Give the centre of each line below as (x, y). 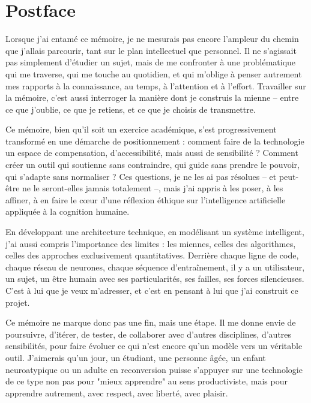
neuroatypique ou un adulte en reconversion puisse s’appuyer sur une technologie (154, 369)
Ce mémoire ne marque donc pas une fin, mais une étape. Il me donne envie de (151, 322)
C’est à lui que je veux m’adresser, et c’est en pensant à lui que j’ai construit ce (152, 290)
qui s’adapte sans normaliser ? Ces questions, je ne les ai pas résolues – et (141, 176)
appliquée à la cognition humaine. (68, 211)
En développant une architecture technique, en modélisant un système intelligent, (155, 232)
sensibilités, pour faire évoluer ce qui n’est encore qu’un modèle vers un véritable (154, 346)
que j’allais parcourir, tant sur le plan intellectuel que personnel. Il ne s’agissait (151, 50)
